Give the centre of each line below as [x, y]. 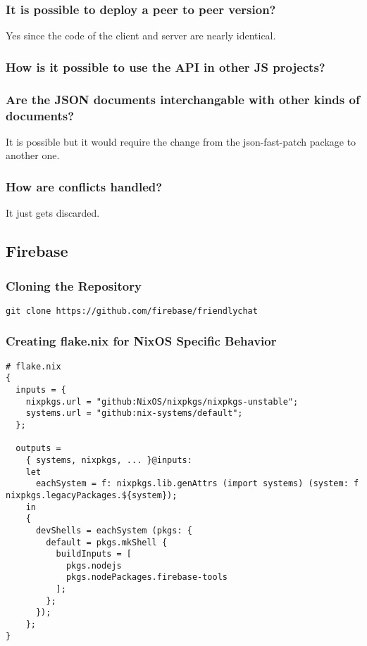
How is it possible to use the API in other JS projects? [166, 66]
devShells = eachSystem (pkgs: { [114, 530]
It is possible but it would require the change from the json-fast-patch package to [181, 141]
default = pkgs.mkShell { [107, 542]
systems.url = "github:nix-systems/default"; [134, 413]
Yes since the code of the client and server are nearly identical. [141, 36]
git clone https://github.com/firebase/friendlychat [132, 311]
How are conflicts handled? [84, 186]
